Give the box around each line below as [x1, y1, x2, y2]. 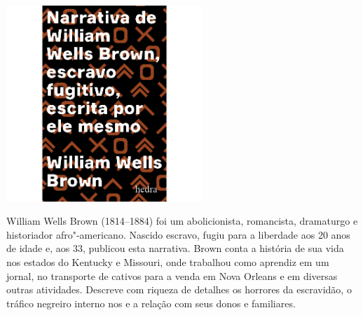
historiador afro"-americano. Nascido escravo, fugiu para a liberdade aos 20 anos [6, 227, 350, 241]
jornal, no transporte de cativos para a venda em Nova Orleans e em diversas [6, 268, 338, 283]
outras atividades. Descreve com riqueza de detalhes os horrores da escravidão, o [6, 282, 352, 297]
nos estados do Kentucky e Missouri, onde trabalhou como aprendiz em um [6, 255, 329, 269]
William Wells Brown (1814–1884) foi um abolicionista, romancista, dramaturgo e [6, 213, 358, 228]
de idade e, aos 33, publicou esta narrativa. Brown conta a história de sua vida [6, 241, 344, 255]
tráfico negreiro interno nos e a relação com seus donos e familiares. [6, 295, 296, 310]
